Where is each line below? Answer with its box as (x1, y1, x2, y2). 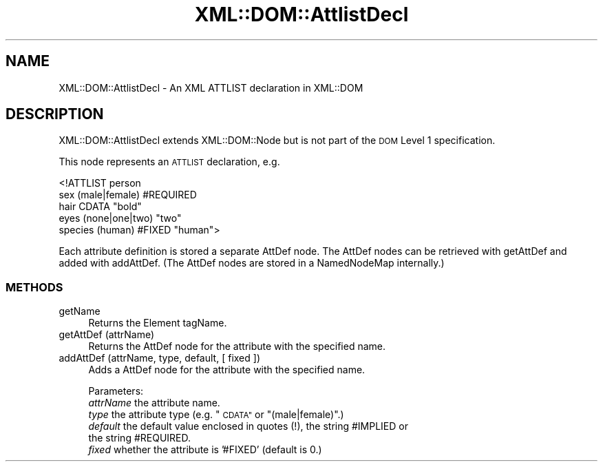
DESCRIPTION (6, 105, 104, 123)
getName (59, 305, 100, 318)
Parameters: (88, 385, 144, 397)
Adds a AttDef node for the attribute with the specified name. (88, 364, 366, 376)
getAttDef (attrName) (59, 329, 155, 341)
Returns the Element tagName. (88, 317, 227, 329)
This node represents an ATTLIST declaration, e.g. (59, 156, 280, 168)
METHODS (6, 280, 63, 294)
